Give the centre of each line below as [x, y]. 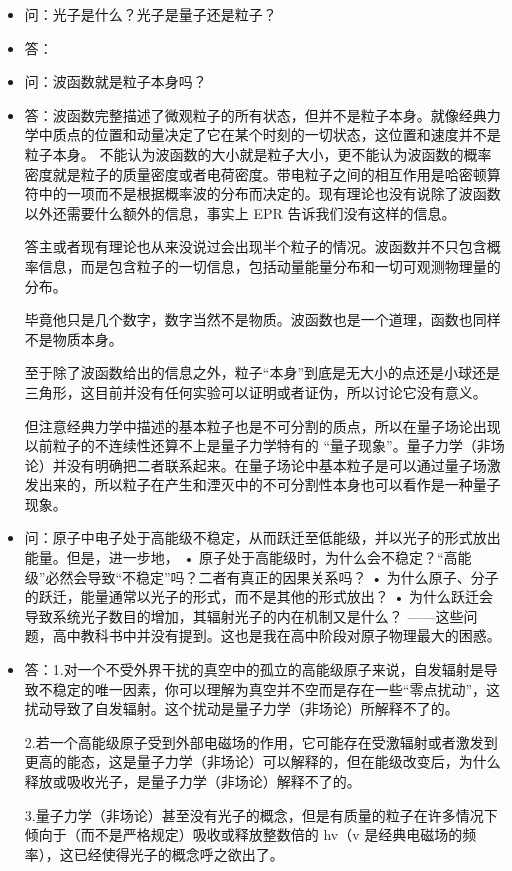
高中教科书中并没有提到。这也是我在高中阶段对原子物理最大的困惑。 [276, 635]
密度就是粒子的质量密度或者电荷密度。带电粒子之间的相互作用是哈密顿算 [262, 173]
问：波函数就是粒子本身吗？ [115, 81]
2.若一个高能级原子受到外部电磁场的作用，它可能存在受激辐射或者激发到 [261, 741]
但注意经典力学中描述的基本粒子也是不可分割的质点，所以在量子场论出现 [262, 425]
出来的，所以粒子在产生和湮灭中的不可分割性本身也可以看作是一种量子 [269, 484]
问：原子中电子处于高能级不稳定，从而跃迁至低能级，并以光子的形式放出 [262, 537]
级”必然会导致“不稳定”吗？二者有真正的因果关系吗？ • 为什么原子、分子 [261, 576]
